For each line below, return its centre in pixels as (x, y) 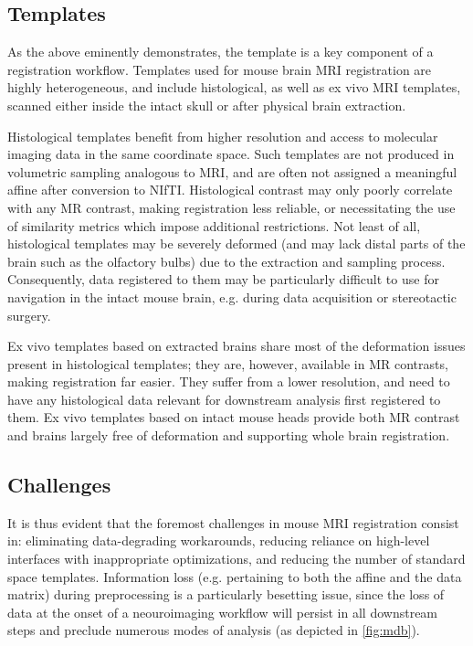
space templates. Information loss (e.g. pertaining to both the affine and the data (235, 576)
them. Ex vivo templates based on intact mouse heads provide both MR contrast (234, 417)
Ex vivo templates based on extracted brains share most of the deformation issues (236, 346)
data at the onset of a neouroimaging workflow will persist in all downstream (223, 612)
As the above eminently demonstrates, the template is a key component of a (221, 52)
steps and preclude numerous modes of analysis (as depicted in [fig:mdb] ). (214, 630)
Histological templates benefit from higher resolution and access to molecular (223, 136)
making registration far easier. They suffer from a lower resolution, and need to (229, 381)
